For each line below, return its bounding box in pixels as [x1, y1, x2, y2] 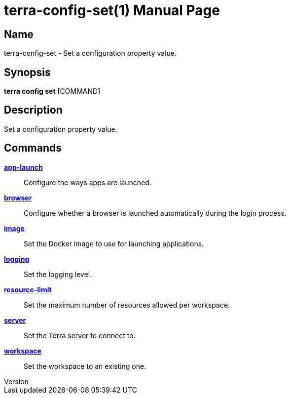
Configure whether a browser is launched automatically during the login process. [24, 208, 287, 217]
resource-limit [4, 285, 52, 294]
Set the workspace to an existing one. [24, 361, 146, 370]
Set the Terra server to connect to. [24, 331, 136, 340]
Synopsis [4, 66, 51, 79]
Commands [4, 142, 62, 155]
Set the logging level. [24, 270, 92, 279]
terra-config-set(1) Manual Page [4, 2, 220, 19]
